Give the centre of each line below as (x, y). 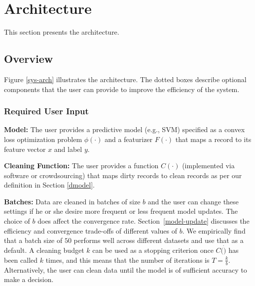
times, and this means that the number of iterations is (127, 260)
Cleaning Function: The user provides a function (81, 166)
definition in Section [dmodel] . (50, 185)
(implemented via (208, 166)
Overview (29, 59)
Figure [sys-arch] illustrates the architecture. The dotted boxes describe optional (125, 79)
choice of (17, 221)
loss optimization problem (43, 139)
